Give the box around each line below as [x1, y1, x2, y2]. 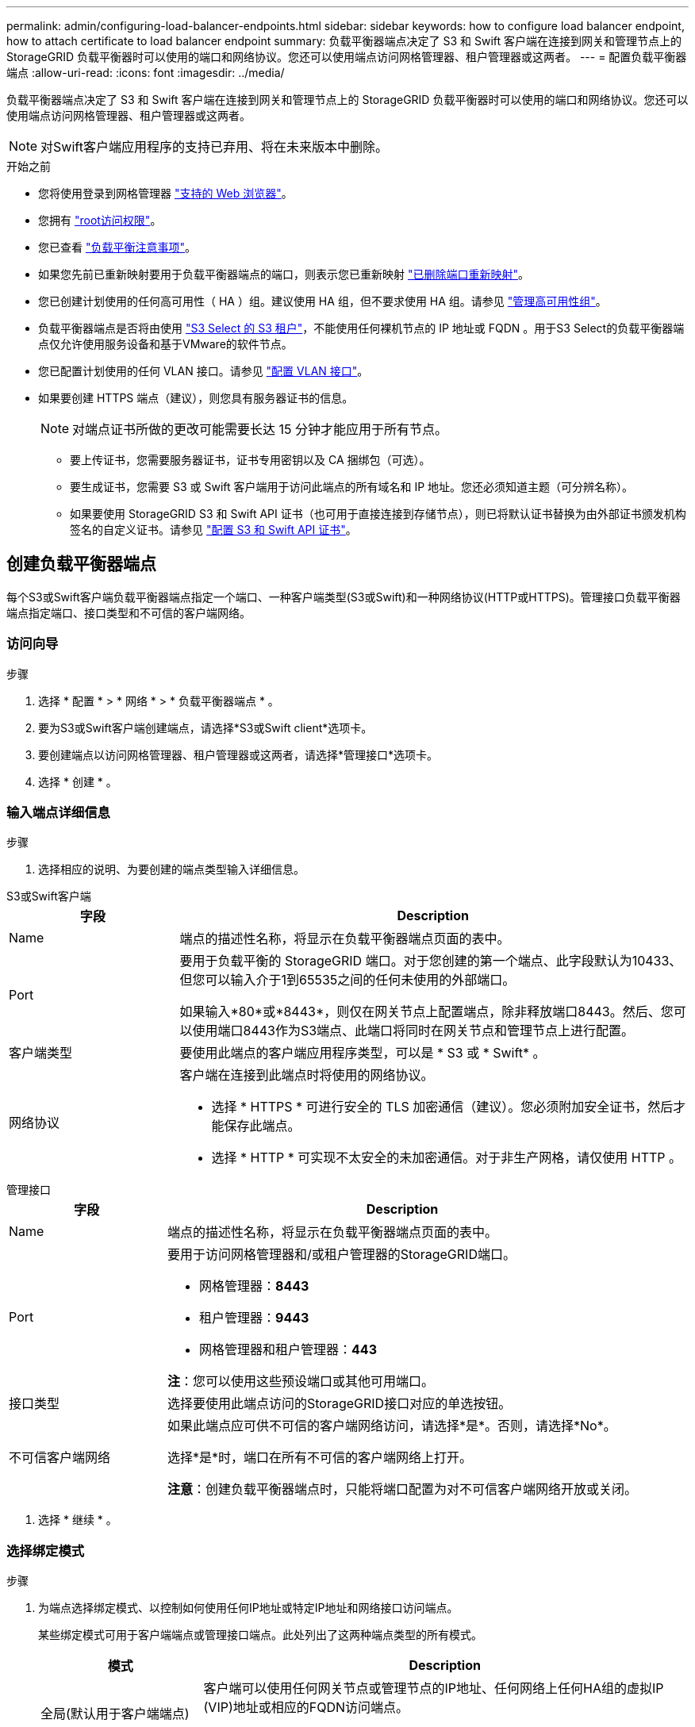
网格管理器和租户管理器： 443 [199, 1341, 377, 1358]
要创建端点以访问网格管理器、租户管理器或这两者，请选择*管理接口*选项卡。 [38, 747, 439, 762]
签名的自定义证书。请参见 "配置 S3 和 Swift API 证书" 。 [70, 523, 357, 536]
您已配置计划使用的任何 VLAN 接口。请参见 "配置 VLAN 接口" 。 [38, 364, 369, 378]
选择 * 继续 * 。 [38, 1513, 117, 1527]
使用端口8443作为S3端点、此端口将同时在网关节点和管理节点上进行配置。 [192, 1023, 635, 1039]
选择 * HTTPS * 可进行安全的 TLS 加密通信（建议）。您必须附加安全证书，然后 [211, 1099, 674, 1115]
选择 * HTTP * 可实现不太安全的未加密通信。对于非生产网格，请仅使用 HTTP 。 [211, 1149, 682, 1166]
